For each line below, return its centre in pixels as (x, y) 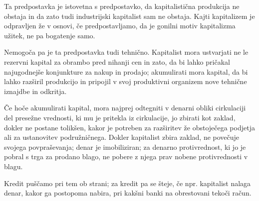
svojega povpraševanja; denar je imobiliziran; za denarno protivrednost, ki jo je (125, 147)
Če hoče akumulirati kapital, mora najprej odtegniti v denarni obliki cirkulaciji (125, 108)
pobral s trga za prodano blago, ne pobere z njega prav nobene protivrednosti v (126, 156)
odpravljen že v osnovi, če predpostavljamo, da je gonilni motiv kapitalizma (120, 26)
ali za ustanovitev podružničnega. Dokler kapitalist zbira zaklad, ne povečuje (122, 137)
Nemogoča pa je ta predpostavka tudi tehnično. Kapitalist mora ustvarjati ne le (126, 52)
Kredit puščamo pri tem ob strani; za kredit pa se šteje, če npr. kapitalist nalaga (128, 183)
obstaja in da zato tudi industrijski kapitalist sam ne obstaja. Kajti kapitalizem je (129, 16)
